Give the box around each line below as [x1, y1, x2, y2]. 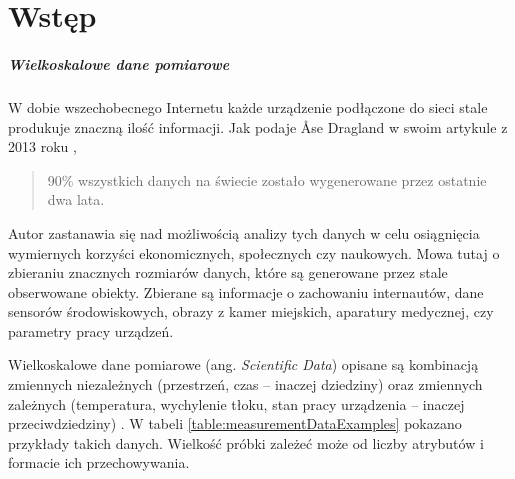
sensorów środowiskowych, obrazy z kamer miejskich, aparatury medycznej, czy [8, 301, 494, 322]
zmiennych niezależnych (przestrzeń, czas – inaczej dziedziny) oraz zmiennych [8, 374, 483, 395]
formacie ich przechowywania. [8, 452, 190, 473]
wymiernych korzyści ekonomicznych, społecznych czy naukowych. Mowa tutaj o [8, 242, 500, 263]
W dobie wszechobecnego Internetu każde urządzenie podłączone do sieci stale [8, 96, 488, 117]
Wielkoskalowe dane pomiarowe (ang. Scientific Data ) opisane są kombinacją [8, 354, 479, 375]
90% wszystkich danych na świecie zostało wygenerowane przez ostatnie [47, 169, 487, 190]
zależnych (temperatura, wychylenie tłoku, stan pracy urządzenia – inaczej [8, 393, 465, 414]
